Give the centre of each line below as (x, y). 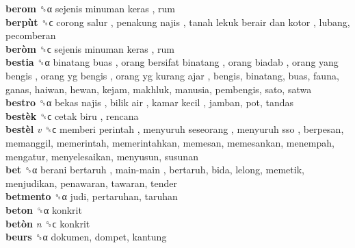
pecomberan (31, 35)
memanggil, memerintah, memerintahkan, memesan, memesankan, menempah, (170, 142)
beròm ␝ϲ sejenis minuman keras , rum (90, 48)
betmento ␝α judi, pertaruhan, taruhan (92, 196)
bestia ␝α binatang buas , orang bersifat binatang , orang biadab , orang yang (172, 62)
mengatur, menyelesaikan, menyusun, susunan (102, 156)
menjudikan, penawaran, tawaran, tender (91, 183)
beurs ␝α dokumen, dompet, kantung (86, 237)
